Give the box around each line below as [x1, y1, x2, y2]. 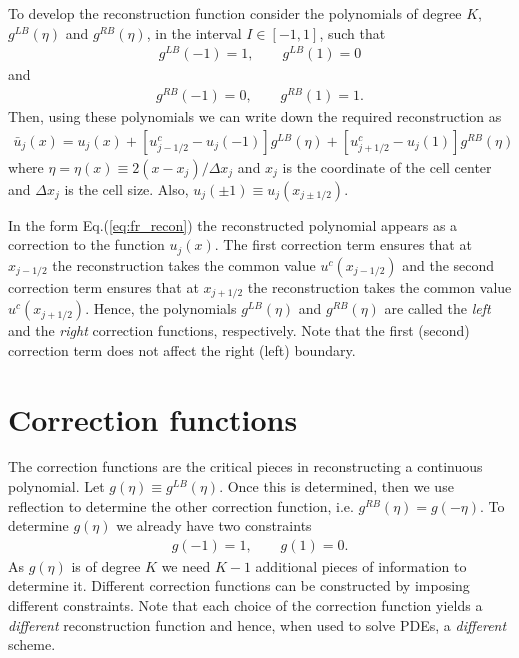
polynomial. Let [8, 476, 105, 497]
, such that [319, 22, 386, 43]
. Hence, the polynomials [85, 298, 237, 319]
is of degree [71, 555, 141, 576]
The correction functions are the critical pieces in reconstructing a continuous [8, 456, 483, 477]
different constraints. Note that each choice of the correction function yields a [8, 595, 483, 616]
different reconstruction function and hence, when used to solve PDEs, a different [8, 614, 507, 635]
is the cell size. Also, [64, 178, 189, 199]
